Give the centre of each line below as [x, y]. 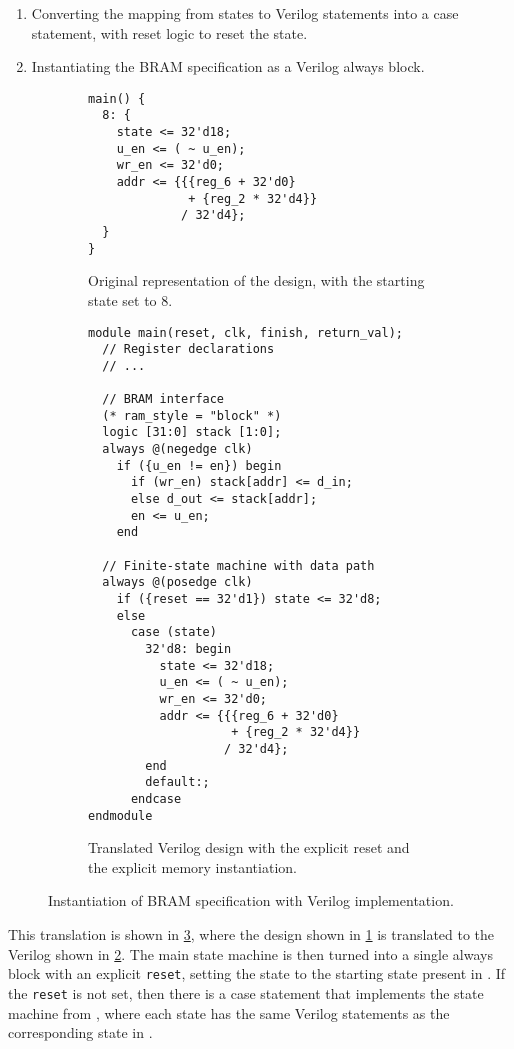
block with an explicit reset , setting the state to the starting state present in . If [257, 973]
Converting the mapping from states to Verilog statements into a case [245, 13]
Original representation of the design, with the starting [256, 280]
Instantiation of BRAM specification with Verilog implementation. [251, 900]
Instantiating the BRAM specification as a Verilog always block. [228, 66]
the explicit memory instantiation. [192, 866]
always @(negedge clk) [177, 449]
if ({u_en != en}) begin [199, 465]
